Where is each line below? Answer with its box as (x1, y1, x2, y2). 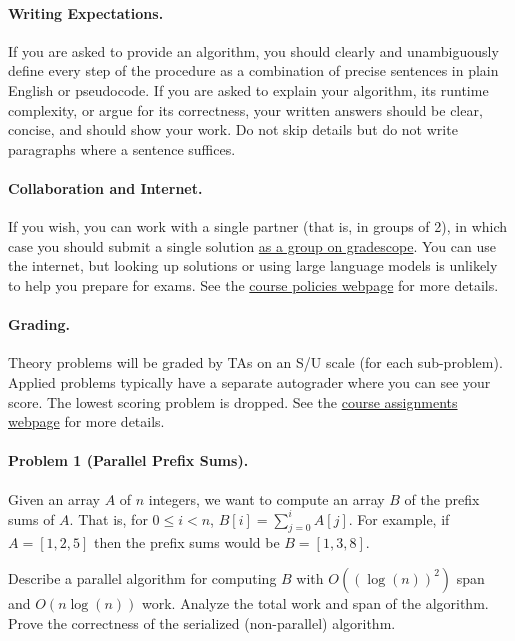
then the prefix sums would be (93, 532, 280, 553)
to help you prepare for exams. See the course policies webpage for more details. (8, 274, 499, 295)
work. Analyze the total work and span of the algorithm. (141, 592, 489, 613)
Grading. (8, 314, 70, 335)
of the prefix (404, 488, 480, 509)
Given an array (8, 488, 100, 509)
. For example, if (348, 508, 450, 529)
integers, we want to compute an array (148, 488, 385, 509)
